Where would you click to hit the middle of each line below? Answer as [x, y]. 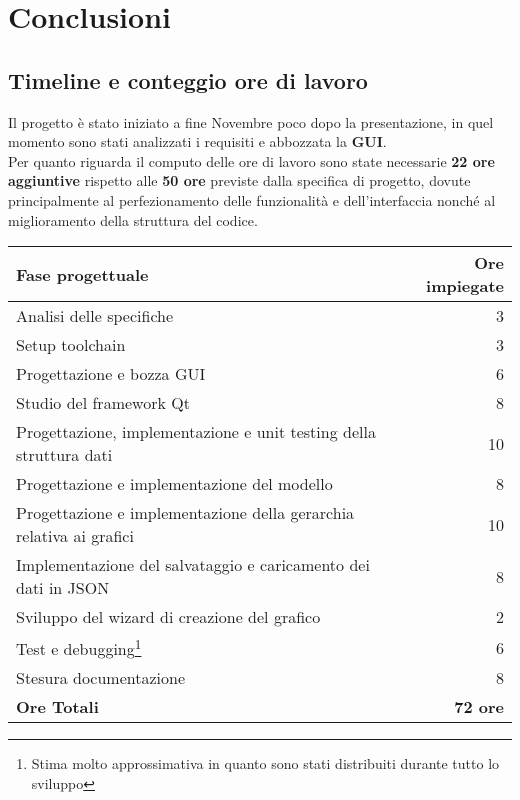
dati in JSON [63, 588]
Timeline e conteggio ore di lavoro [188, 79]
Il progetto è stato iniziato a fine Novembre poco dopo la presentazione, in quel [251, 121]
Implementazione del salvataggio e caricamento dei [193, 565]
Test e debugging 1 [79, 647]
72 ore [479, 707]
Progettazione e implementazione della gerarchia [185, 513]
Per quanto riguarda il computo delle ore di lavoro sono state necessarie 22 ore [251, 160]
